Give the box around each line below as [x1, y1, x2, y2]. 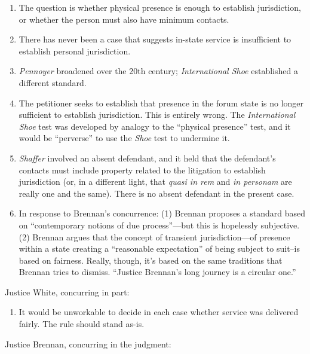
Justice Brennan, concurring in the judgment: [5, 337, 171, 350]
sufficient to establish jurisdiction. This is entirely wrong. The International [19, 108, 296, 121]
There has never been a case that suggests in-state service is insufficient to [19, 33, 291, 45]
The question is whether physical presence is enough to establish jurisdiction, [19, 1, 301, 13]
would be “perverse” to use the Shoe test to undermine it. [19, 132, 230, 144]
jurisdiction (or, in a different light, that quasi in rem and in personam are [19, 175, 292, 188]
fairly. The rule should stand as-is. [19, 318, 145, 330]
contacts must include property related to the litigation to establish [19, 163, 266, 176]
